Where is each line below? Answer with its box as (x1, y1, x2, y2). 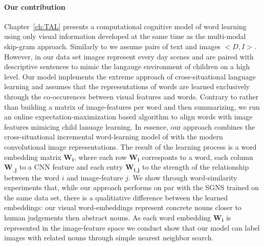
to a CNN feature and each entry (19, 161, 123, 172)
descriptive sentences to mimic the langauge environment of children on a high (4, 61, 250, 72)
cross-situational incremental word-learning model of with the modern (4, 131, 223, 142)
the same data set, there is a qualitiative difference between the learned (4, 192, 228, 202)
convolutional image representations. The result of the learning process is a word (4, 141, 257, 152)
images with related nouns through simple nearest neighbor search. (4, 232, 214, 243)
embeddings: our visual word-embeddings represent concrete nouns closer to (4, 202, 241, 213)
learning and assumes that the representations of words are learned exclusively (4, 81, 250, 92)
